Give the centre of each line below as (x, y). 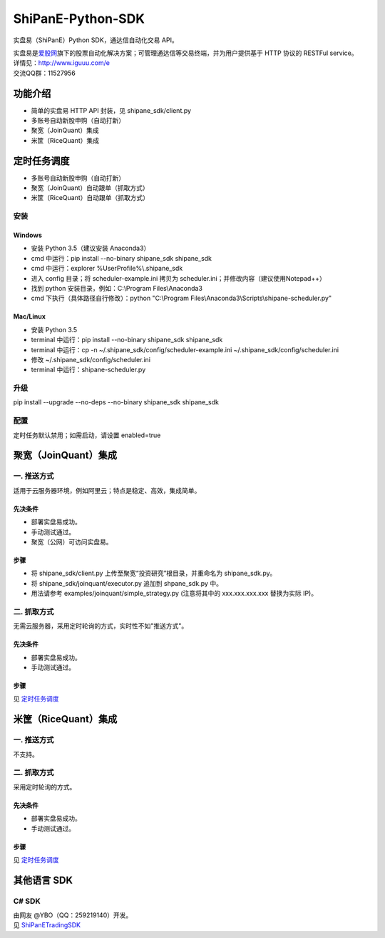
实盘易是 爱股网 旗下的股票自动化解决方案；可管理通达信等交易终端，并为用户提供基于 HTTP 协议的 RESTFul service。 (185, 53)
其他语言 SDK (43, 880)
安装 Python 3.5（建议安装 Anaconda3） (91, 248)
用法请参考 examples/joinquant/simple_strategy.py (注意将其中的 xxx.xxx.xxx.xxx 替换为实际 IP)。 (174, 594)
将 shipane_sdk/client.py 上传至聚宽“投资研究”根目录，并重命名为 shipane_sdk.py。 (154, 573)
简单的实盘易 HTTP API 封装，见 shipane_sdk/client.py (111, 110)
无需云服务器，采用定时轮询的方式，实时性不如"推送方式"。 (101, 626)
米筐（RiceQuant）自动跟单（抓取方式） (90, 198)
